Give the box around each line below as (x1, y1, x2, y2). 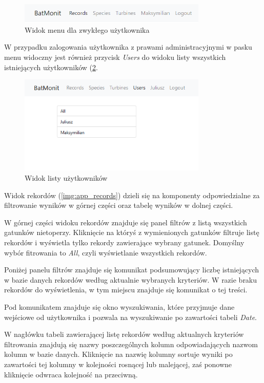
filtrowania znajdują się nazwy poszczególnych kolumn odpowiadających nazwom (4, 338, 258, 349)
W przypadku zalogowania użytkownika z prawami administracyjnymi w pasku (4, 41, 252, 52)
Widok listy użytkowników (25, 173, 108, 183)
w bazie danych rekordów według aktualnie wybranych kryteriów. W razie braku (4, 274, 257, 285)
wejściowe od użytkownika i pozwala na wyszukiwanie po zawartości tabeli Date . (4, 311, 257, 322)
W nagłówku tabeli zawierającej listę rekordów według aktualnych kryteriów (4, 329, 244, 339)
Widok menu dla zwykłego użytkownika (25, 24, 150, 35)
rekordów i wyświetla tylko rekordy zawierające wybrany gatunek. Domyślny (4, 237, 245, 247)
